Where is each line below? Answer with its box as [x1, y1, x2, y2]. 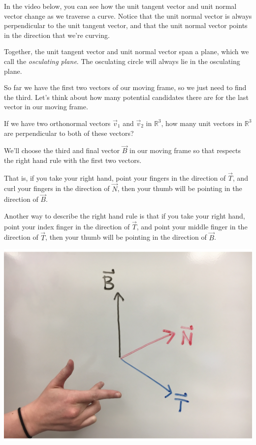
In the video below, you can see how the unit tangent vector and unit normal [4, 1, 237, 11]
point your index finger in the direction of [4, 221, 130, 231]
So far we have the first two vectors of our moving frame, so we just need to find [4, 82, 247, 93]
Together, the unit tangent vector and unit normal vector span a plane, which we [4, 46, 249, 57]
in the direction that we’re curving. [4, 30, 110, 40]
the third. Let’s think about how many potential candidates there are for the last [4, 92, 249, 102]
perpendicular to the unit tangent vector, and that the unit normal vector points [4, 20, 248, 31]
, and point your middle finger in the [136, 221, 248, 231]
